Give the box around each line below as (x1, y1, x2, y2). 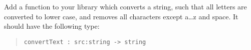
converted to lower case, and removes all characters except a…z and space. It (4, 11, 238, 21)
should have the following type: (4, 21, 100, 31)
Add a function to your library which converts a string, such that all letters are (4, 1, 247, 11)
